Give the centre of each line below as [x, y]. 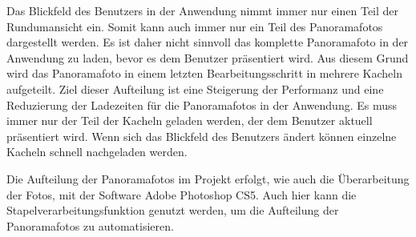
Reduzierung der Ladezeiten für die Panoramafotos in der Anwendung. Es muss [202, 104]
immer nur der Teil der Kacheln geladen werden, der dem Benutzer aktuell [190, 121]
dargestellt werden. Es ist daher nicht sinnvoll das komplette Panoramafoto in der [208, 42]
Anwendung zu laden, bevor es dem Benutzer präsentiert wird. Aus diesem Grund [208, 57]
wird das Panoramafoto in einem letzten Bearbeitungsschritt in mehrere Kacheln [204, 73]
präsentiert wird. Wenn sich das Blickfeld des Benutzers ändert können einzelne [202, 136]
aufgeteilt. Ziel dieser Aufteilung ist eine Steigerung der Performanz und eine [195, 88]
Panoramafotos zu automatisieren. [90, 225]
